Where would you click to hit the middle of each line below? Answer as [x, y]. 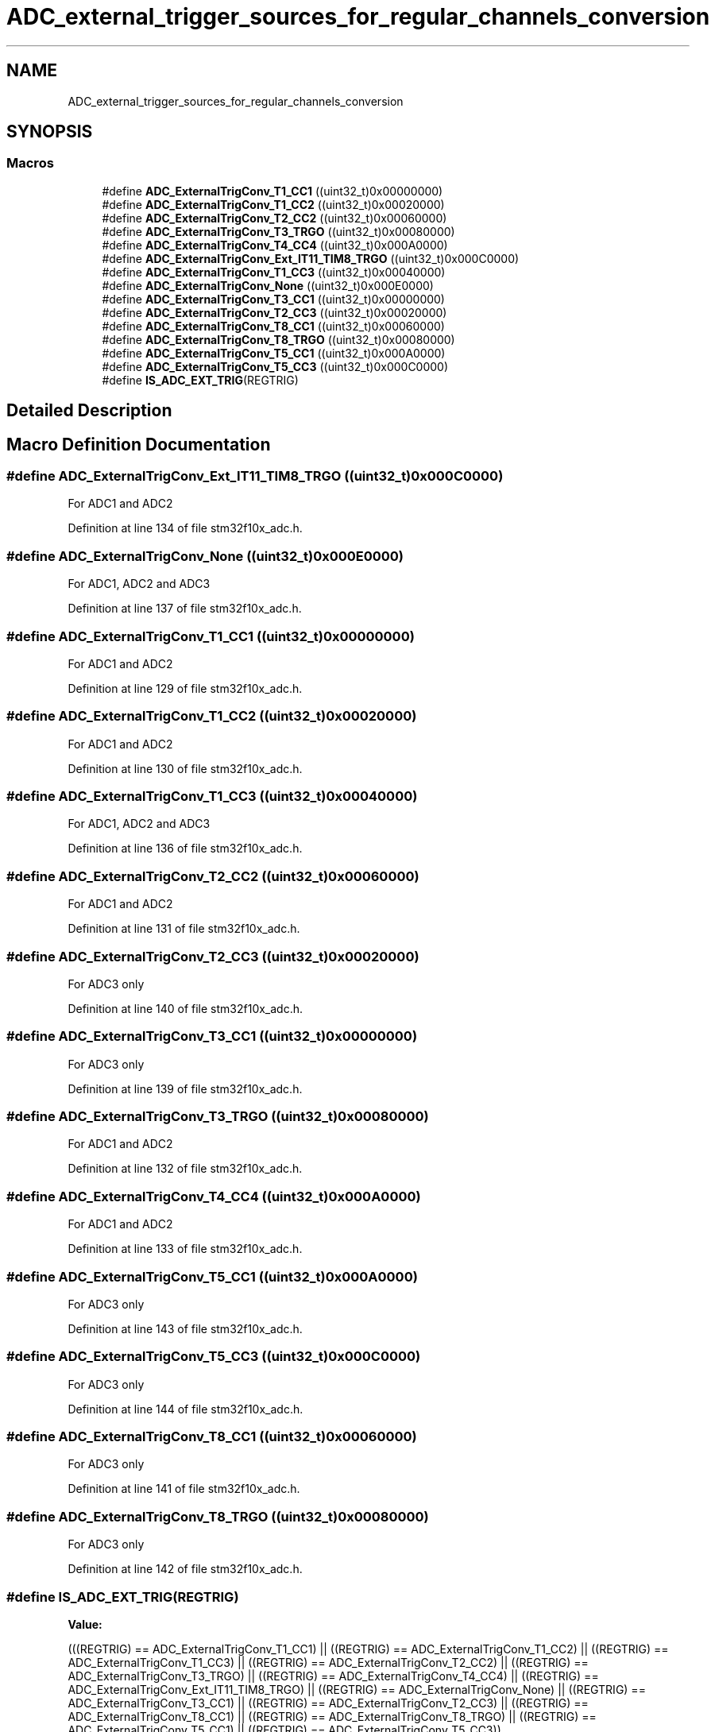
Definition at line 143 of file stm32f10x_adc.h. [185, 1328]
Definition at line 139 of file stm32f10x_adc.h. [185, 1088]
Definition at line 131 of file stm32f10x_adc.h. [184, 929]
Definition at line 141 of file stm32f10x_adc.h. [184, 1489]
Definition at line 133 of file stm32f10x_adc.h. [185, 1249]
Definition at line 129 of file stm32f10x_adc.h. [185, 688]
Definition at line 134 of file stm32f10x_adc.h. [185, 528]
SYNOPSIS [50, 132]
